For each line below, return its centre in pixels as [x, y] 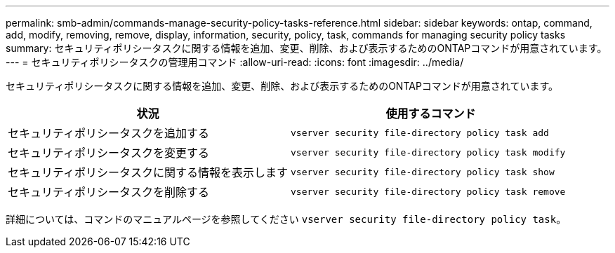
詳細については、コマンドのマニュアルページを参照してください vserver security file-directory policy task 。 [286, 219]
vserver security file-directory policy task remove [428, 191]
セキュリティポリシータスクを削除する [109, 192]
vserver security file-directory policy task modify [428, 152]
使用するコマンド [431, 114]
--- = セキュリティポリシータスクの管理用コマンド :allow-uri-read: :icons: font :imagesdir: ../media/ [235, 62]
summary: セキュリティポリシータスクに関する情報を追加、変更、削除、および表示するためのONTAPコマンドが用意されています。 [306, 48]
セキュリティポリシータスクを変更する [109, 153]
